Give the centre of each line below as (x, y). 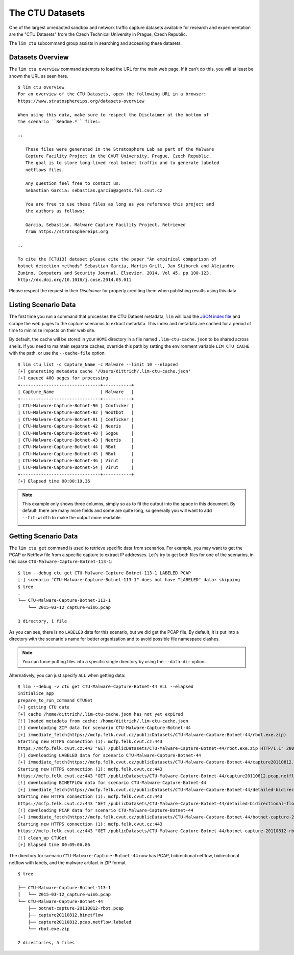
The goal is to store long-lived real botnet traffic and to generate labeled (122, 163)
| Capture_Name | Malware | (76, 392)
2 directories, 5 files (46, 943)
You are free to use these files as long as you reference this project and (120, 204)
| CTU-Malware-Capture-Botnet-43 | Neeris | (76, 440)
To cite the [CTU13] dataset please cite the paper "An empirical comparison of (117, 259)
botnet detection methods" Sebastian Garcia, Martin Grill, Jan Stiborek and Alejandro (126, 266)
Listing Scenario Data (42, 305)
